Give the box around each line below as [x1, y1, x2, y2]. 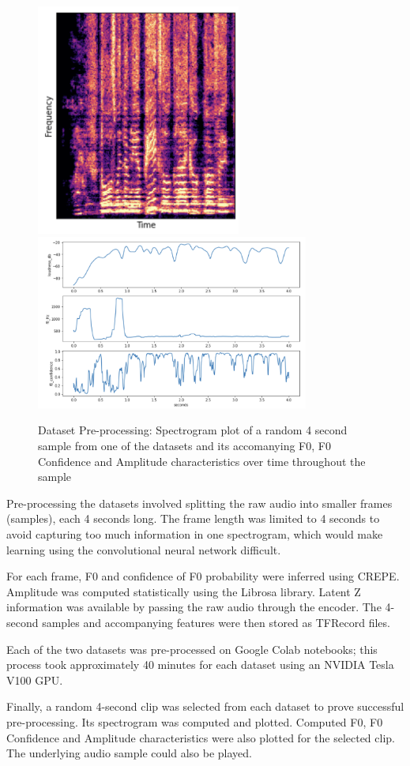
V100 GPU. [6, 671, 63, 688]
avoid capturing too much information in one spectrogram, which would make [6, 526, 383, 543]
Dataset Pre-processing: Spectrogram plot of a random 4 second [38, 422, 348, 438]
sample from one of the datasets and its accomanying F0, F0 [38, 437, 331, 454]
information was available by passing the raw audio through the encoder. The [6, 599, 382, 615]
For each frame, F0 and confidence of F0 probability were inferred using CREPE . [6, 568, 400, 584]
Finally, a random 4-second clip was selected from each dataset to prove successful [6, 698, 404, 715]
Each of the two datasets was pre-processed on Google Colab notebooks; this [6, 640, 378, 657]
